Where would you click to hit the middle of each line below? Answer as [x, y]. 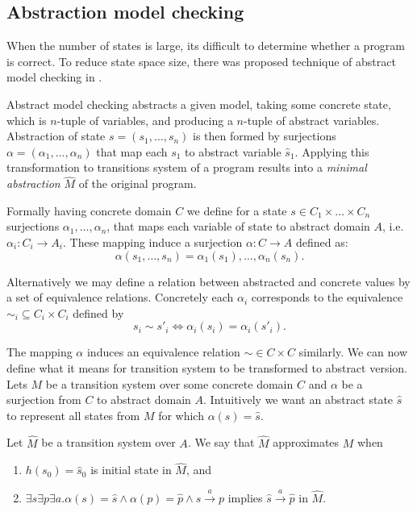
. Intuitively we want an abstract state [298, 400]
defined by [98, 312]
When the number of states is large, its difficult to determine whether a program [206, 46]
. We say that [221, 442]
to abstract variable [233, 151]
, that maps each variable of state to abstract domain [238, 226]
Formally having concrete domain [89, 210]
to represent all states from [73, 415]
